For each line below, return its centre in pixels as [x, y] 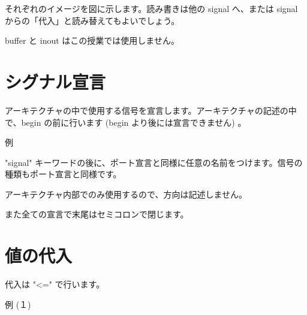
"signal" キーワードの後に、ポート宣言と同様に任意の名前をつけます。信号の [154, 162]
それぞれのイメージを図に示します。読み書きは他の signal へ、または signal [151, 8]
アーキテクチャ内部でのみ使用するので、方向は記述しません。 [126, 194]
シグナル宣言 [55, 81]
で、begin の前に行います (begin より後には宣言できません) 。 [126, 122]
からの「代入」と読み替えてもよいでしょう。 [92, 20]
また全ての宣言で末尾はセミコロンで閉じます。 [97, 214]
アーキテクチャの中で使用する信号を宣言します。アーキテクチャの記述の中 [151, 110]
